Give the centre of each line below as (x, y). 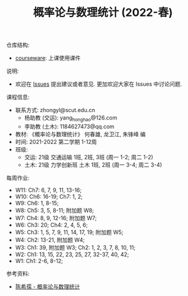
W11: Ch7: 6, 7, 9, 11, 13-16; (48, 190)
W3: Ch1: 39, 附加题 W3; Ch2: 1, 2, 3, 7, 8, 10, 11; (75, 247)
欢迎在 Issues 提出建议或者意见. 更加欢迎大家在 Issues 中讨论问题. (99, 84)
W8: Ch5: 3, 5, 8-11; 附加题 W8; (55, 210)
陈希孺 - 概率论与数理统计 (48, 286)
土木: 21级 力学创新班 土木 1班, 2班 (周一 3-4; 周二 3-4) (93, 165)
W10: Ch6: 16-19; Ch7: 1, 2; (49, 196)
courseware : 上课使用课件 (48, 58)
